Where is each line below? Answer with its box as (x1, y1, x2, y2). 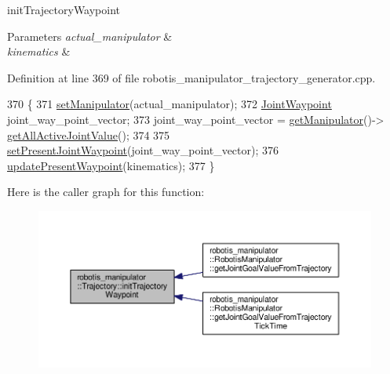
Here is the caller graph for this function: (7, 183, 205, 200)
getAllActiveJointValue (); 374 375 (7, 126, 170, 143)
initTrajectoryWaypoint (7, 2, 121, 17)
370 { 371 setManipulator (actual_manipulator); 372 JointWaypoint (7, 96, 332, 112)
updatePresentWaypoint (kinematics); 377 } (7, 157, 215, 173)
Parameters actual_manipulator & (7, 27, 173, 44)
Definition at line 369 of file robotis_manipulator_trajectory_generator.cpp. (7, 69, 376, 85)
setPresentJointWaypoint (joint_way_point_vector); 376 (7, 142, 279, 158)
